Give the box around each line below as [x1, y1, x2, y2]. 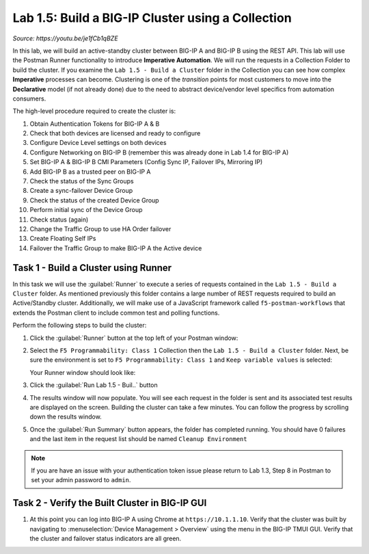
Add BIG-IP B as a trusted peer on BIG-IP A [29, 168, 151, 176]
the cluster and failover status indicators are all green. [29, 534, 182, 542]
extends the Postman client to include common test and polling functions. [12, 308, 220, 317]
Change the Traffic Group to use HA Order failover [29, 224, 172, 233]
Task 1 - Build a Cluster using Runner [12, 262, 172, 274]
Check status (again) [29, 215, 89, 224]
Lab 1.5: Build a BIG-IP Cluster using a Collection [12, 10, 292, 25]
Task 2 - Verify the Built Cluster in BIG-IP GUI [12, 497, 207, 509]
